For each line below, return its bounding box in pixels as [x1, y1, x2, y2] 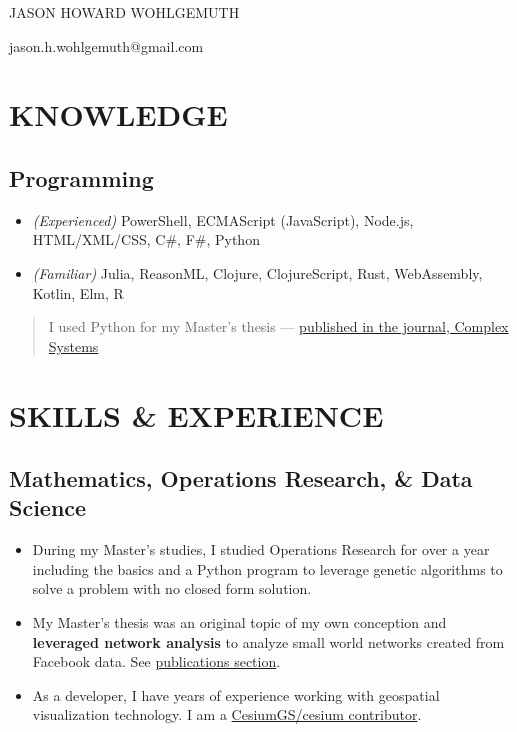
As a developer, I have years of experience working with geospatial [32, 684, 440, 705]
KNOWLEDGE [9, 94, 228, 135]
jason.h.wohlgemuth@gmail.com [9, 35, 204, 56]
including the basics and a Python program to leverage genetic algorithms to [32, 558, 503, 579]
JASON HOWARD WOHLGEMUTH [9, 2, 240, 22]
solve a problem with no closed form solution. [32, 578, 312, 599]
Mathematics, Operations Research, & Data [9, 463, 473, 494]
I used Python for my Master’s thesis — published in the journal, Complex [48, 316, 509, 337]
